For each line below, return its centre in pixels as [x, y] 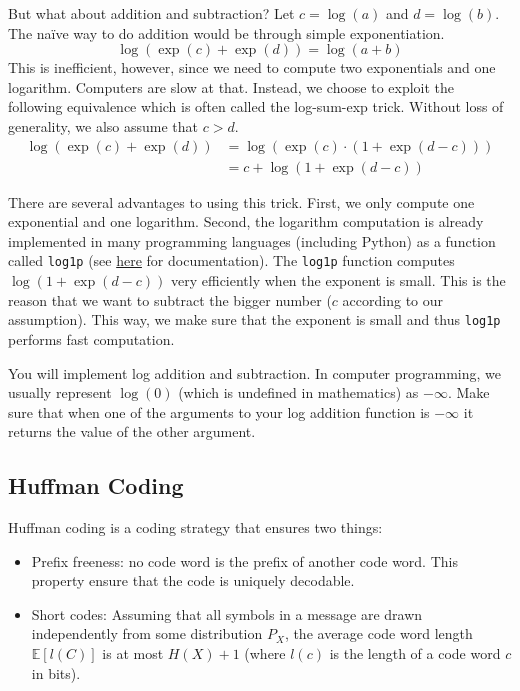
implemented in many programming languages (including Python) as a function [252, 240]
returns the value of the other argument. [132, 431]
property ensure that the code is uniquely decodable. [193, 580]
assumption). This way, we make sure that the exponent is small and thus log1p [254, 319]
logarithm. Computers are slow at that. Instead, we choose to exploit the [231, 86]
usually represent [60, 392]
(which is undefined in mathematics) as [298, 392]
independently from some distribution [147, 633]
